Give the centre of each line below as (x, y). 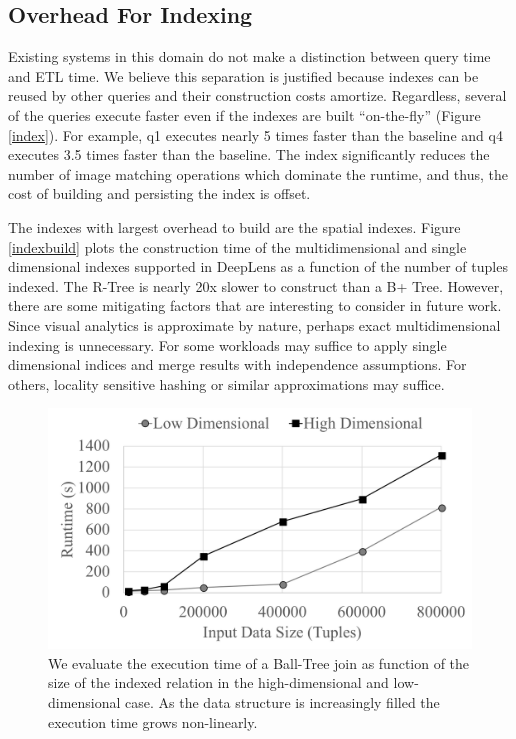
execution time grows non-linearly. (153, 721)
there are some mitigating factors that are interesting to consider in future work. (255, 305)
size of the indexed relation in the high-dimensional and (218, 682)
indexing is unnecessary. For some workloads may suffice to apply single (227, 344)
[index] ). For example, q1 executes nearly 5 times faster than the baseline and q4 (255, 134)
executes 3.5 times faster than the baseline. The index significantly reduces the (249, 154)
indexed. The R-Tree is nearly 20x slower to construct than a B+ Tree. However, (256, 285)
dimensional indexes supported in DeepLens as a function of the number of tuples (258, 266)
